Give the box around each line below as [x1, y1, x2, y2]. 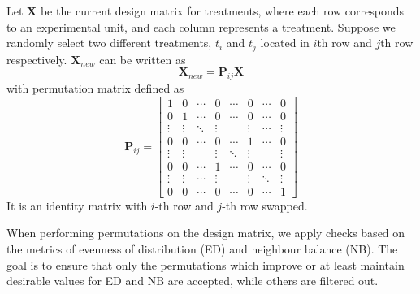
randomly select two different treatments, [6, 34, 212, 51]
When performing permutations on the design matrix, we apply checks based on [6, 224, 405, 241]
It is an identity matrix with [6, 197, 148, 214]
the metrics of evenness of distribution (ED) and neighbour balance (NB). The [6, 240, 398, 257]
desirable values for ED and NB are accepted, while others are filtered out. [6, 272, 379, 289]
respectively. [6, 50, 67, 67]
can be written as [99, 50, 186, 67]
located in [260, 34, 310, 51]
